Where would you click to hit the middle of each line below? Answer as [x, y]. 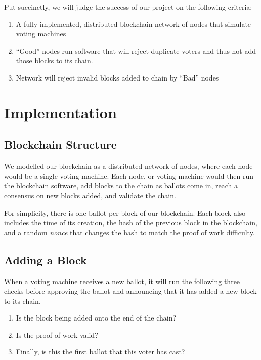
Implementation [60, 112]
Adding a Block [46, 259]
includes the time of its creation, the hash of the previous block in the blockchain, [131, 223]
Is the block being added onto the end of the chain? [96, 318]
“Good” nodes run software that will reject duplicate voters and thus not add [136, 50]
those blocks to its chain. [54, 61]
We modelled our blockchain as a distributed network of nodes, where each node [128, 166]
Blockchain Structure [60, 145]
